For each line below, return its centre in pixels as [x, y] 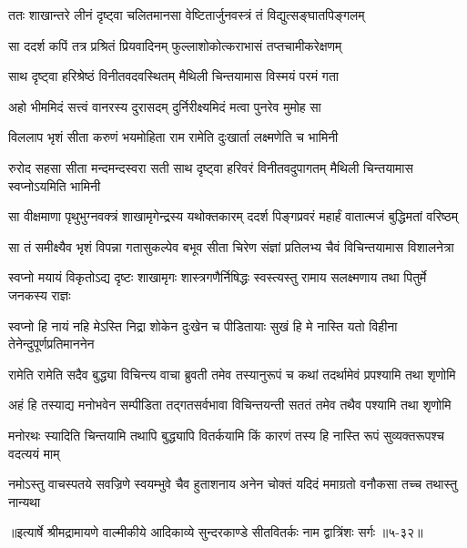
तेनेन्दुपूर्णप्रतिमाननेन [51, 344]
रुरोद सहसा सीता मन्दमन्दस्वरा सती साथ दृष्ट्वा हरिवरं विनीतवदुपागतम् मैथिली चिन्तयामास [211, 167]
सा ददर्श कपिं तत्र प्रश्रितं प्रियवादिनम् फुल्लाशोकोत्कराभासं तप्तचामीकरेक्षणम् [175, 45]
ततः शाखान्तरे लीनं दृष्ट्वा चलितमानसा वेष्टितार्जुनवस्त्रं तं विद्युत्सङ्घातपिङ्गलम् [187, 15]
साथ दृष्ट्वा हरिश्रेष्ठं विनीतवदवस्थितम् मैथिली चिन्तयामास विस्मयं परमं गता [173, 76]
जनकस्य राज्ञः [40, 294]
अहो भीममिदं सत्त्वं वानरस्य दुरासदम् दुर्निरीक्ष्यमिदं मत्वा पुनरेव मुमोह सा [165, 106]
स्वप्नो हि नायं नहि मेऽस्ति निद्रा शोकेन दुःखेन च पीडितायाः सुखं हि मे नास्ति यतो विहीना [203, 325]
